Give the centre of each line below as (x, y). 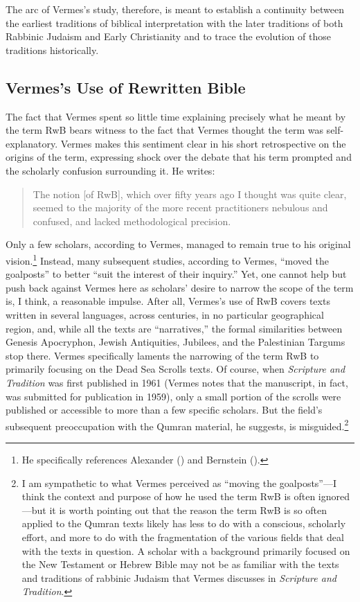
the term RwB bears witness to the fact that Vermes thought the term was (164, 130)
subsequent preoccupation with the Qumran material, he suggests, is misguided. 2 (177, 425)
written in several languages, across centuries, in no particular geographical (165, 314)
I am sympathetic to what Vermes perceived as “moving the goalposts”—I (179, 483)
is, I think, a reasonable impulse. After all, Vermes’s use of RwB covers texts (168, 301)
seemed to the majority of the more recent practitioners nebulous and (180, 207)
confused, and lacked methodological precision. (132, 221)
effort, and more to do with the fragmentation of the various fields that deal (183, 537)
